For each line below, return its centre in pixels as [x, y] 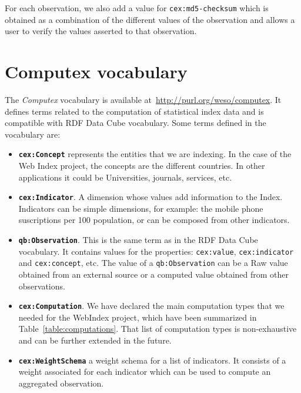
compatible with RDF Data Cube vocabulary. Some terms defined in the [136, 123]
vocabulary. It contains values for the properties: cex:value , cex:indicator [156, 251]
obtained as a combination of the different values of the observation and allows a [150, 19]
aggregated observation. [61, 383]
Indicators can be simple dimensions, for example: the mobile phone [141, 208]
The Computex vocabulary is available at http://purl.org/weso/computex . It [143, 99]
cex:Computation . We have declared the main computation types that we [151, 306]
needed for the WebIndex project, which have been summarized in [138, 317]
